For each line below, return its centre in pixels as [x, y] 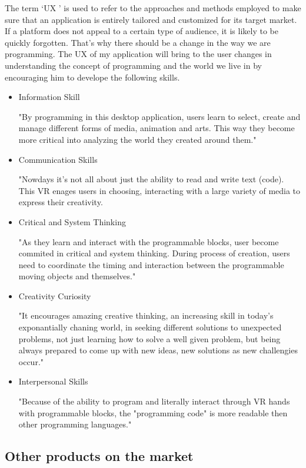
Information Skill [49, 97]
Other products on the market [99, 456]
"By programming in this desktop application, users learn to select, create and [159, 116]
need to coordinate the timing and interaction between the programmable [151, 264]
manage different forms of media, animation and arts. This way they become [157, 128]
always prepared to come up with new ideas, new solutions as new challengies [158, 350]
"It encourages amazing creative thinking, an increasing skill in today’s [146, 315]
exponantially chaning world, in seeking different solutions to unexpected [150, 327]
